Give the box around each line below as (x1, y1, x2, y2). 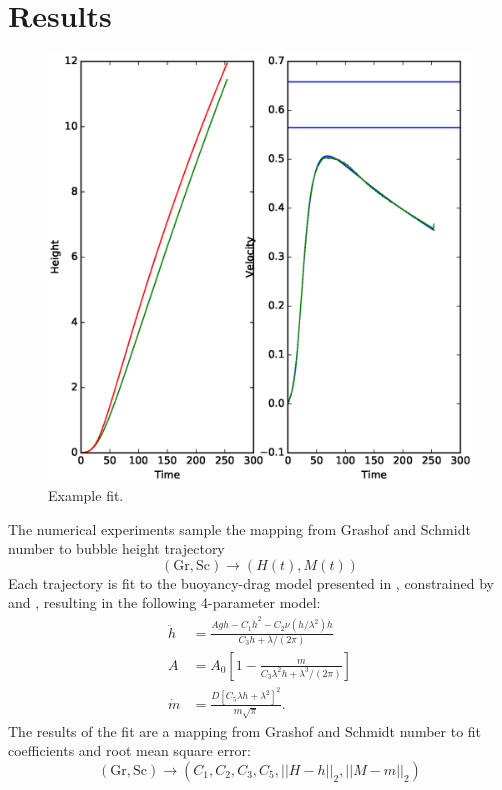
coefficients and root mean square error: (8, 740, 251, 761)
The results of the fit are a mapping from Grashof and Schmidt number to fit (8, 720, 482, 741)
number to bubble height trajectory (8, 538, 225, 559)
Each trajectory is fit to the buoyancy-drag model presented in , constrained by (8, 572, 494, 593)
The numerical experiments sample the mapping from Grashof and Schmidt (8, 518, 471, 539)
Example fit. (48, 485, 124, 506)
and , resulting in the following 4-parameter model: (8, 592, 321, 613)
